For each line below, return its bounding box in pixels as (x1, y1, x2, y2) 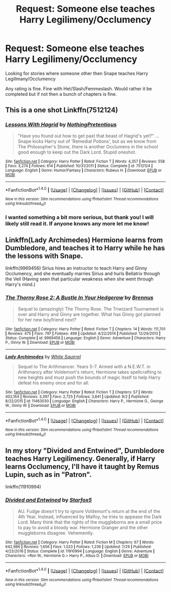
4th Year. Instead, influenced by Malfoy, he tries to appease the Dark (17, 513, 162, 520)
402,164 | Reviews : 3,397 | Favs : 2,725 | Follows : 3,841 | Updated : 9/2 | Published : (5, 394, 150, 399)
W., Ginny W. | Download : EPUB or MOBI (5, 403, 76, 408)
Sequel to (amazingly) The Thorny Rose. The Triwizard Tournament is (17, 305, 164, 312)
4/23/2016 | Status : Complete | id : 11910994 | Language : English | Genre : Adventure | (5, 549, 155, 554)
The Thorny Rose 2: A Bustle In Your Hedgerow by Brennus (5, 294, 154, 301)
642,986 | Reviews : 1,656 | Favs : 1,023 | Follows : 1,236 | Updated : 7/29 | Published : (5, 544, 152, 549)
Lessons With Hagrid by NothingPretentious (5, 121, 117, 128)
